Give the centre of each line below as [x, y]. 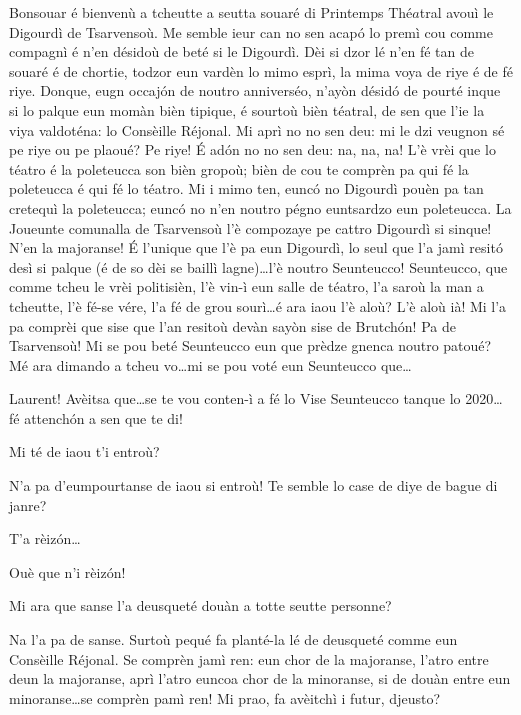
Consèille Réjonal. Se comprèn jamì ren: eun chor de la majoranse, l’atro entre [249, 658]
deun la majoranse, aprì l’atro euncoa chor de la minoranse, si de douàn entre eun [260, 678]
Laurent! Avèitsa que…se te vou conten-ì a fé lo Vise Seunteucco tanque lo [235, 398]
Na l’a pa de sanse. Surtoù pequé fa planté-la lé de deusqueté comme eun [233, 639]
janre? [28, 504]
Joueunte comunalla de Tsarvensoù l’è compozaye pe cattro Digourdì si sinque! [250, 227]
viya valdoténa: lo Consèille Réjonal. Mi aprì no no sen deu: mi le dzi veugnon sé [257, 129]
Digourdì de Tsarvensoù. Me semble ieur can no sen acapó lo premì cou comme [251, 31]
